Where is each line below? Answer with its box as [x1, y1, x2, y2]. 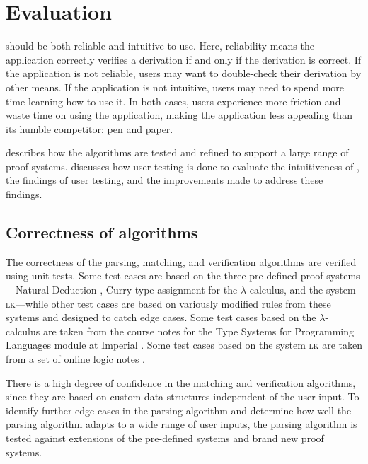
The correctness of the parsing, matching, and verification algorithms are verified [6, 254, 357, 269]
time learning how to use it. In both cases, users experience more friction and [6, 93, 341, 108]
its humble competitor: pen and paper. [6, 121, 173, 136]
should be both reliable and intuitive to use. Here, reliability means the [6, 38, 314, 53]
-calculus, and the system [246, 282, 356, 297]
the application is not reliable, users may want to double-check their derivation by [6, 66, 362, 81]
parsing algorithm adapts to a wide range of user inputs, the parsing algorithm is [6, 417, 357, 431]
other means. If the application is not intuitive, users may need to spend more [6, 79, 345, 94]
